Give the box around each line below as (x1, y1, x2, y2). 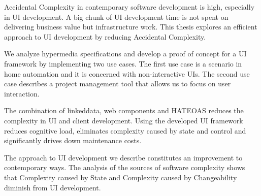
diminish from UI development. (4, 182, 101, 192)
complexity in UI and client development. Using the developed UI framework (4, 115, 243, 125)
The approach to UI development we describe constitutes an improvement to (4, 152, 243, 162)
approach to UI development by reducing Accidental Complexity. (4, 31, 206, 42)
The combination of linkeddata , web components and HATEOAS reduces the (4, 105, 244, 116)
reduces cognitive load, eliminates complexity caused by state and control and (4, 125, 246, 136)
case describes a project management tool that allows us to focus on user (4, 78, 231, 89)
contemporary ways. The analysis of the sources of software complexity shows (4, 162, 245, 173)
